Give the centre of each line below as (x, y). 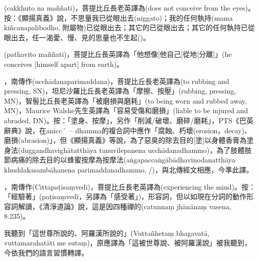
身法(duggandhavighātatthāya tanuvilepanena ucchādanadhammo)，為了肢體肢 (128, 150)
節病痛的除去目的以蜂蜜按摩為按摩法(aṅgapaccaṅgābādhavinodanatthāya (120, 160)
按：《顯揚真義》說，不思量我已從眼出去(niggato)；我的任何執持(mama (118, 17)
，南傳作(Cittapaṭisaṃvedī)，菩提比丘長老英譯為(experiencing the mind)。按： (130, 186)
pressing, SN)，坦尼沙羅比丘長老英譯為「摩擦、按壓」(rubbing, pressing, (120, 91)
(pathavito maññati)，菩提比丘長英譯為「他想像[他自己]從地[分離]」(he (118, 54)
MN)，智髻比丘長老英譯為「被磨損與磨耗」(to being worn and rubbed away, (125, 100)
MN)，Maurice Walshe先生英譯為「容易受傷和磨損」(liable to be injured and (126, 110)
